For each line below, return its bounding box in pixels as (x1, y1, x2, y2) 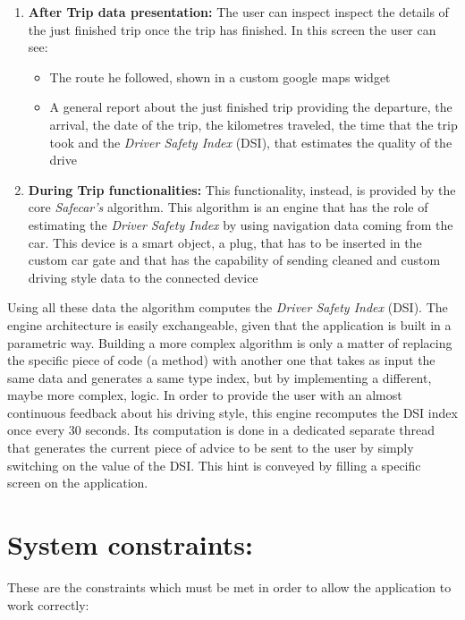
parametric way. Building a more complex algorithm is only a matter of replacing (7, 333, 452, 352)
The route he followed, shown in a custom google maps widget (49, 67, 391, 86)
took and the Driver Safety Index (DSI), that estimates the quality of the (49, 132, 452, 151)
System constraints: (7, 526, 253, 563)
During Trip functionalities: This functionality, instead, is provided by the (28, 180, 456, 199)
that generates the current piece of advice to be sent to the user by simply (7, 438, 414, 457)
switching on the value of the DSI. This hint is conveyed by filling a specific (7, 455, 421, 474)
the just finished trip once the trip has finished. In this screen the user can (28, 20, 436, 38)
